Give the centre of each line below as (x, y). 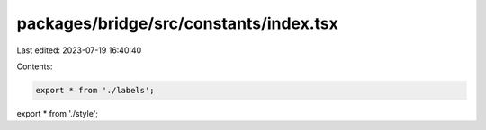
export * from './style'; (58, 113)
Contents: (35, 66)
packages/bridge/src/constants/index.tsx (178, 23)
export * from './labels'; (95, 90)
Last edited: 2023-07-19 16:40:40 (79, 50)
